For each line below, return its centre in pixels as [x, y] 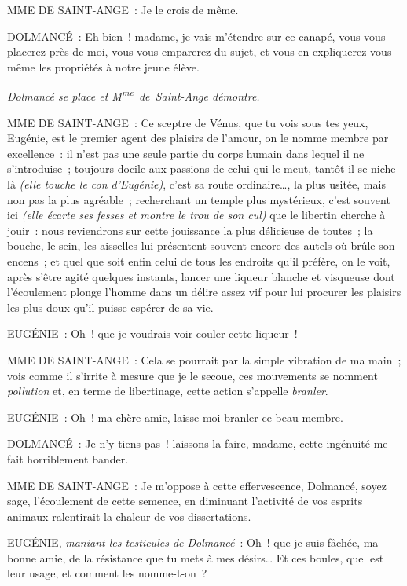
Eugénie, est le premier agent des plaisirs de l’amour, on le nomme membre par [198, 138]
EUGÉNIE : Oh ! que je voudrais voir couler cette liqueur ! [152, 333]
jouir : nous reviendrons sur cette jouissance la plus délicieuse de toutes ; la [190, 230]
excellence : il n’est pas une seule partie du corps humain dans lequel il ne [186, 153]
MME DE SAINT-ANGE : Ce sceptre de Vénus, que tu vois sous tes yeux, [188, 122]
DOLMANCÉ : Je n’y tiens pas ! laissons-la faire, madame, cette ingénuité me [198, 443]
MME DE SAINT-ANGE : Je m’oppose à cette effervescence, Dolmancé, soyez [197, 485]
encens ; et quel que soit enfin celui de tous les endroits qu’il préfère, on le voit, [199, 260]
